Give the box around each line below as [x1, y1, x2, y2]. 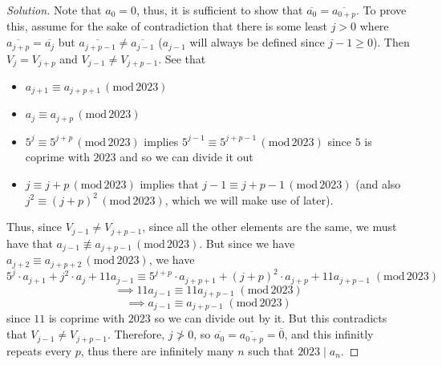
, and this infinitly [284, 326, 374, 343]
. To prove [356, 2, 407, 18]
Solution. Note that [6, 2, 102, 18]
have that [6, 234, 53, 251]
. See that [158, 50, 206, 67]
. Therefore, [107, 326, 165, 343]
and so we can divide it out [120, 148, 253, 165]
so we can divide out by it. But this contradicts [154, 310, 387, 326]
